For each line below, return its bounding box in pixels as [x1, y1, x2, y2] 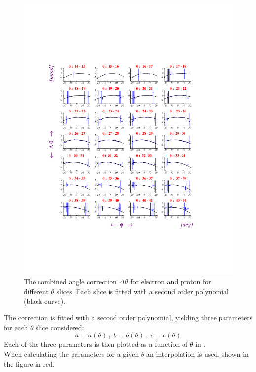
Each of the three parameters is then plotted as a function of [4, 339, 188, 349]
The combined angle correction [24, 276, 117, 287]
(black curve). [24, 296, 66, 306]
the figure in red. [4, 358, 55, 369]
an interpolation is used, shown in [146, 349, 249, 359]
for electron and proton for [130, 276, 211, 287]
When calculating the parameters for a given [4, 349, 139, 359]
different [24, 286, 49, 297]
